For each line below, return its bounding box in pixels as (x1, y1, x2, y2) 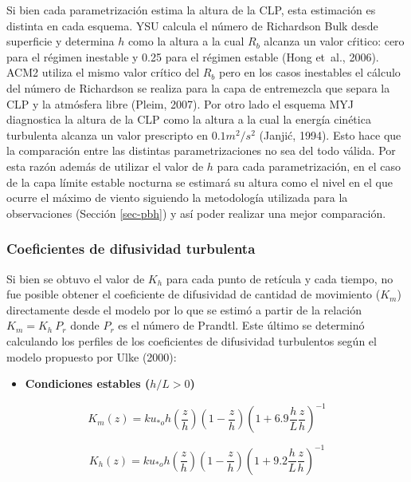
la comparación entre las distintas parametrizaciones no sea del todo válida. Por (6, 142, 396, 159)
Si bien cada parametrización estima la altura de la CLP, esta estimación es (6, 2, 376, 18)
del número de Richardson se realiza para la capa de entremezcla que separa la (6, 79, 390, 96)
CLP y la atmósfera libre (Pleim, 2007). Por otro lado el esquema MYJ (6, 95, 354, 112)
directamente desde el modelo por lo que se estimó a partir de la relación (6, 301, 362, 318)
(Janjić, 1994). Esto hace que (259, 126, 401, 143)
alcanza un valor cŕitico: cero (264, 33, 405, 49)
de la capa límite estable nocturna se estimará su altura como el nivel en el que (6, 173, 393, 190)
